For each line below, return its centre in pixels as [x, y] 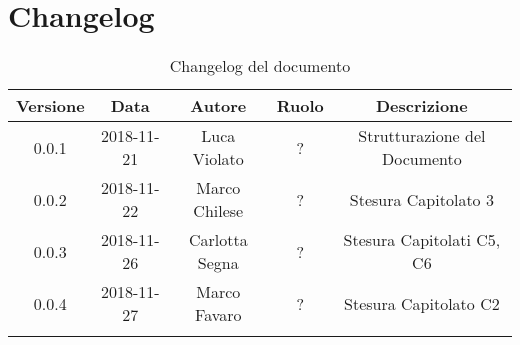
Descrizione [421, 106]
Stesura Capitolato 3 [421, 199]
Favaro [218, 315]
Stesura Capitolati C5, [422, 240]
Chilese [218, 211]
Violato [218, 159]
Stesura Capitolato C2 [422, 303]
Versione [50, 106]
